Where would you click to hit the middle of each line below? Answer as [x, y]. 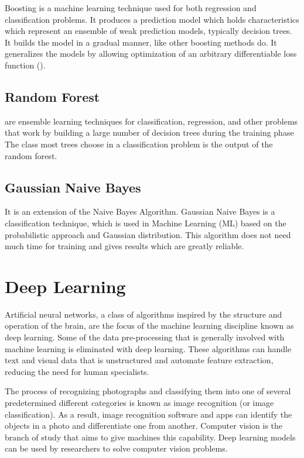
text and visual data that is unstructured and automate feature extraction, [139, 360]
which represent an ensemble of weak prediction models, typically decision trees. [148, 31]
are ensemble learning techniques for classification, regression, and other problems [151, 121]
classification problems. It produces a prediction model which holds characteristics [152, 19]
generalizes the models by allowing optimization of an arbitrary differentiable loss [151, 54]
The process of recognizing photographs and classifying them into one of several [148, 391]
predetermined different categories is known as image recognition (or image [139, 402]
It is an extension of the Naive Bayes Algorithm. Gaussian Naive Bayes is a [140, 211]
